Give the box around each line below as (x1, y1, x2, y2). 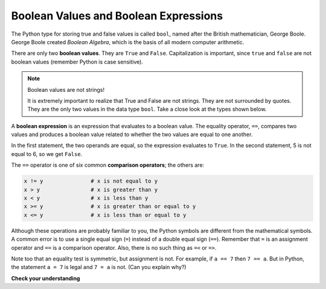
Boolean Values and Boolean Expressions (11, 9, 223, 22)
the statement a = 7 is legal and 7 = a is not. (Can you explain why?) (11, 264, 187, 271)
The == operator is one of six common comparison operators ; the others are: (11, 161, 205, 169)
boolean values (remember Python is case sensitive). (11, 58, 143, 65)
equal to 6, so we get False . (11, 150, 83, 157)
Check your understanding (11, 274, 80, 282)
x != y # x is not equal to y (24, 178, 158, 184)
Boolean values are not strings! (27, 86, 105, 93)
